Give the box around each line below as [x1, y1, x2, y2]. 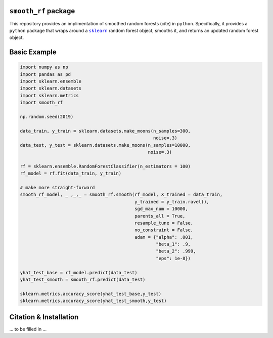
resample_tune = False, [134, 220, 194, 226]
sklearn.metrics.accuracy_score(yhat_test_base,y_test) [20, 291, 162, 297]
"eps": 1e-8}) [156, 256, 191, 261]
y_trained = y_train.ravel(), [134, 199, 210, 204]
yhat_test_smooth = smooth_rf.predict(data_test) [20, 277, 146, 283]
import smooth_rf [20, 100, 63, 106]
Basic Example [9, 48, 57, 57]
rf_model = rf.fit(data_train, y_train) [20, 171, 121, 177]
